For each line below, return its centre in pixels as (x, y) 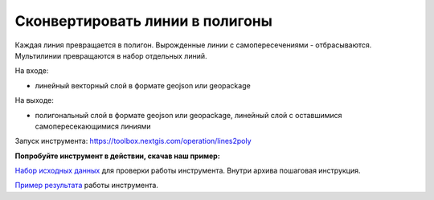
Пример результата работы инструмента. (86, 186)
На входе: (32, 71)
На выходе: (34, 100)
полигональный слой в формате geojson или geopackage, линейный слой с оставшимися (188, 115)
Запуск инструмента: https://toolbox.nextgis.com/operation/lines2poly (133, 141)
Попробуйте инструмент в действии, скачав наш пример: (117, 156)
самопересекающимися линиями (93, 126)
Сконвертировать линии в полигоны (144, 21)
